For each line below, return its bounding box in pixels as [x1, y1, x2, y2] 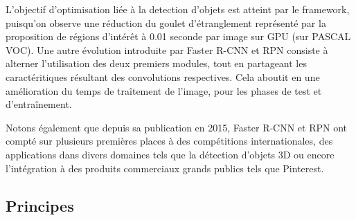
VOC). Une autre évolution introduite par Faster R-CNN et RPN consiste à [6, 42, 328, 57]
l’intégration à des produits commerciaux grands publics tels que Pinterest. [6, 161, 324, 175]
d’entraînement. [6, 97, 72, 111]
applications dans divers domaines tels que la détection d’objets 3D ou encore [6, 147, 335, 161]
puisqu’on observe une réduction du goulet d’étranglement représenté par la [6, 15, 326, 30]
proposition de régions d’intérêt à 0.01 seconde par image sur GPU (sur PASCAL [6, 29, 351, 44]
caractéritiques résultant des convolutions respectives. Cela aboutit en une [6, 69, 320, 84]
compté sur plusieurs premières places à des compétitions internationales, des [6, 134, 333, 148]
